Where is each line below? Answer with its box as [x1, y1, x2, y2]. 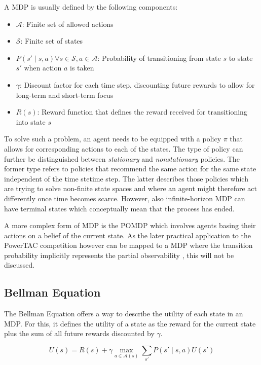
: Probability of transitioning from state [97, 52, 221, 63]
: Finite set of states [20, 35, 83, 46]
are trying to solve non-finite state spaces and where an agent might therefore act [4, 183, 257, 194]
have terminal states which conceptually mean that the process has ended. [4, 203, 235, 213]
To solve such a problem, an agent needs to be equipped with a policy [4, 133, 221, 144]
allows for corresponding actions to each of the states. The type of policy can [4, 143, 243, 154]
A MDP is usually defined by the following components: [4, 2, 178, 12]
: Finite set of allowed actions [22, 18, 114, 29]
